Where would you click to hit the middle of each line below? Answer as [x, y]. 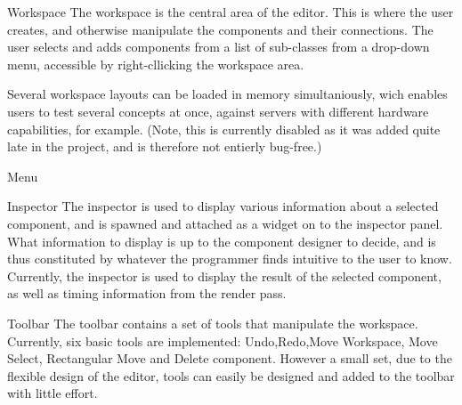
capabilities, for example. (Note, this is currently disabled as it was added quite [224, 129]
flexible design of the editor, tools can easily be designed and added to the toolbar [231, 375]
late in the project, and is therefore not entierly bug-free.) [165, 146]
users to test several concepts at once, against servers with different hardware [218, 111]
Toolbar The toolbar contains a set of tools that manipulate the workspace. [213, 323]
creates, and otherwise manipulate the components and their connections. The [220, 29]
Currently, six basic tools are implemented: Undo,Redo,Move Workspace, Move [223, 340]
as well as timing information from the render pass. [147, 293]
